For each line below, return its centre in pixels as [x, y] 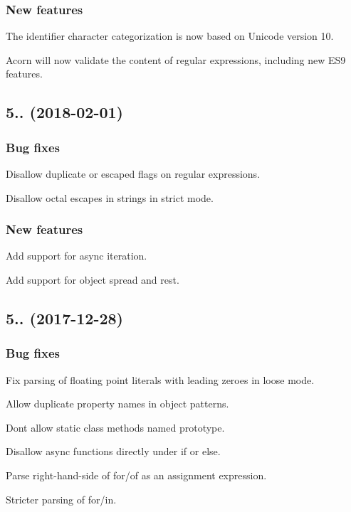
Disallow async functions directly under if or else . [113, 451]
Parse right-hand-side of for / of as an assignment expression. [136, 475]
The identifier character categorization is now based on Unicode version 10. [170, 36]
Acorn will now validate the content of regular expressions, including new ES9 [176, 59]
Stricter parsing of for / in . [61, 499]
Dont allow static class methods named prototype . [115, 427]
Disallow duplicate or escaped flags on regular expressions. [133, 174]
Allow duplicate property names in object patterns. [117, 404]
